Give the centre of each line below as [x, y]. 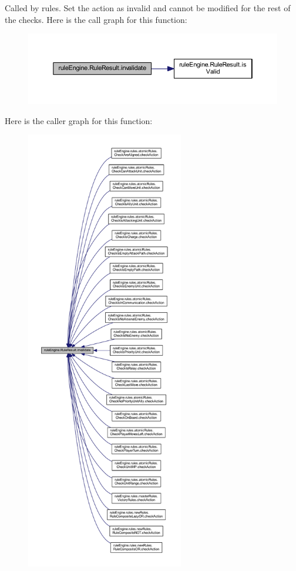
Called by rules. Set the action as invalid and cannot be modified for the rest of [148, 8]
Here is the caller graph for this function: [79, 120]
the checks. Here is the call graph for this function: [96, 19]
